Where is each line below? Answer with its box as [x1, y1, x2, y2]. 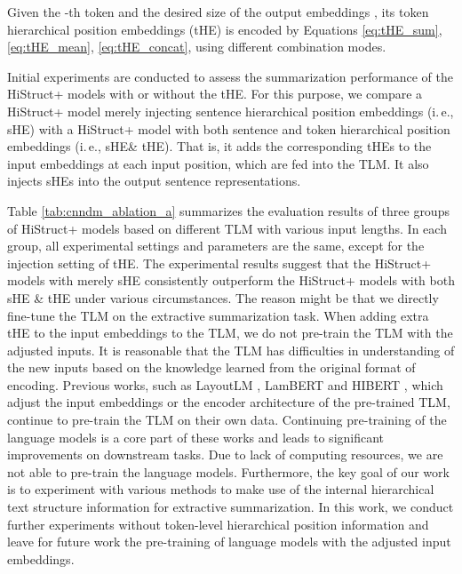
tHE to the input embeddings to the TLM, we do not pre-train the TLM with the [7, 323, 453, 342]
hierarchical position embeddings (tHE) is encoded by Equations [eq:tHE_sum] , [7, 20, 442, 38]
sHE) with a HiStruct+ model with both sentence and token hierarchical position [7, 119, 450, 138]
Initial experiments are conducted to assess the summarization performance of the [7, 67, 453, 85]
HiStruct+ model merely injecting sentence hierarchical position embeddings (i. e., [7, 101, 454, 120]
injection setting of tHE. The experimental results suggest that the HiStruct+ [7, 253, 432, 272]
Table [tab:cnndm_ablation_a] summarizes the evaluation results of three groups [7, 201, 450, 219]
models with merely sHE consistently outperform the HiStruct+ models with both [7, 271, 455, 290]
